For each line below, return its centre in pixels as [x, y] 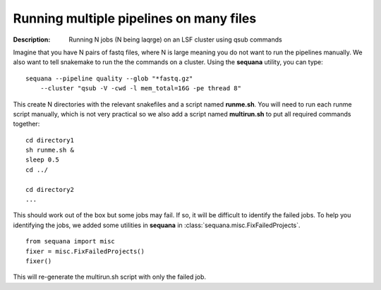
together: [26, 124]
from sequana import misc [71, 241]
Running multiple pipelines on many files [135, 18]
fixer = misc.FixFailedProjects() [85, 251]
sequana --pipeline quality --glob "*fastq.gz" [109, 78]
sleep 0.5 [42, 160]
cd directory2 [50, 189]
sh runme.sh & [50, 150]
